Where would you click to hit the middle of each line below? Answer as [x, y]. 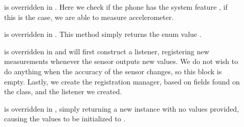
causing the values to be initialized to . [65, 119]
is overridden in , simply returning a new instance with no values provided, [122, 108]
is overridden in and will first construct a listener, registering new [107, 51]
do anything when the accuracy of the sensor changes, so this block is [113, 71]
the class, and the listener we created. [63, 91]
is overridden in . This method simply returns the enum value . [103, 34]
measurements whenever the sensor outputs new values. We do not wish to [121, 61]
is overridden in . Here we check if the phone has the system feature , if [116, 7]
